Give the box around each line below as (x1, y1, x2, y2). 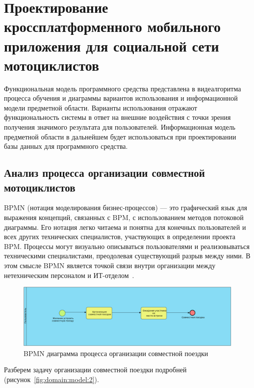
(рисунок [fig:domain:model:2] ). (4, 374, 99, 384)
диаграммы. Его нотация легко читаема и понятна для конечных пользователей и (4, 222, 246, 232)
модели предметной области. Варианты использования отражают (4, 102, 197, 112)
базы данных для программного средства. (4, 141, 128, 151)
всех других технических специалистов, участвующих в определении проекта (4, 231, 235, 242)
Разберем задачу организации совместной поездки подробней (4, 364, 187, 375)
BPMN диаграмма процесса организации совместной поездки (24, 348, 208, 358)
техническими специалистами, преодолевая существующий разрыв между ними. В (4, 250, 251, 261)
